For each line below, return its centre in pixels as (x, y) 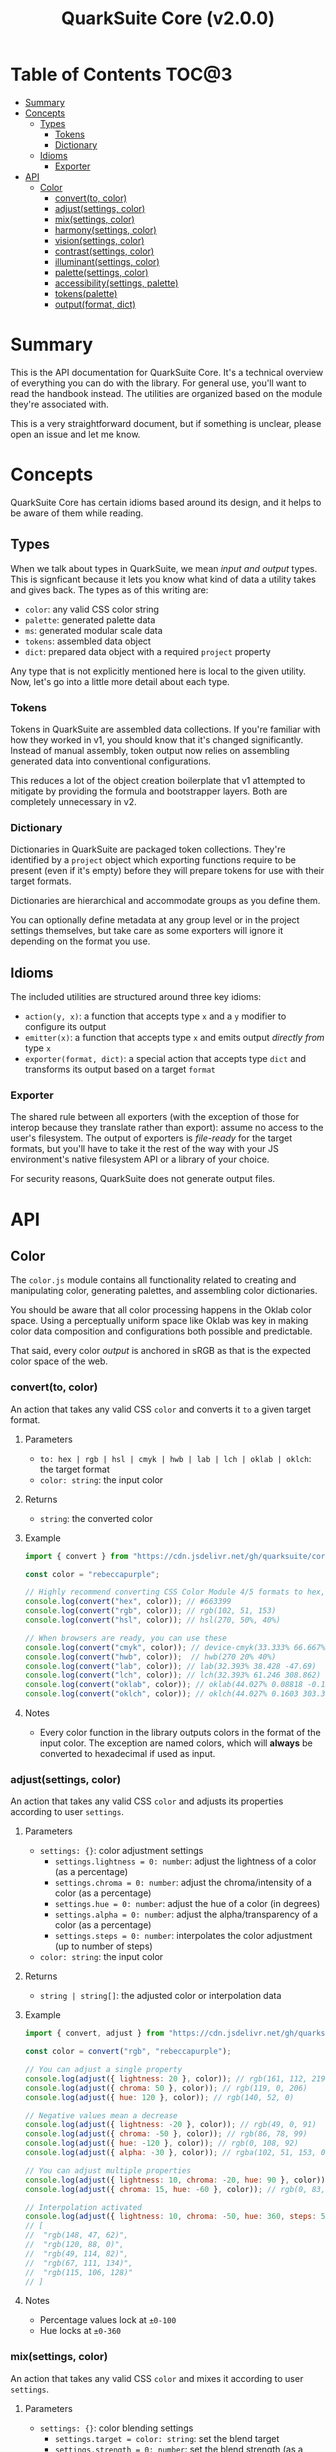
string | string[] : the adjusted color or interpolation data (160, 1996)
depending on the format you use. (80, 941)
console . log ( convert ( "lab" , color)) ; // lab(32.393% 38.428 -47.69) (170, 1666)
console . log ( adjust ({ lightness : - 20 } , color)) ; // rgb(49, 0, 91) (170, 2125)
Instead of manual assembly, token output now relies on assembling (150, 750)
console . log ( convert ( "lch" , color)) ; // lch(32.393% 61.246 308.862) (173, 1675)
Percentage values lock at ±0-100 (108, 2320)
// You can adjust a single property (103, 2070)
